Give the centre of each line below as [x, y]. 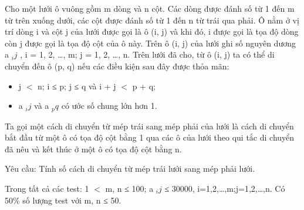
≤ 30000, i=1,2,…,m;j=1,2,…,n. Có [225, 188]
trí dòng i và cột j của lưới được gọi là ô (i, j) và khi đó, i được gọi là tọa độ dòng [152, 31]
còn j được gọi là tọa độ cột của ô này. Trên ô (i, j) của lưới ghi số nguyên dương [150, 43]
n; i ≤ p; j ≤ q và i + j [77, 86]
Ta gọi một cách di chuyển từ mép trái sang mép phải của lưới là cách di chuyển [149, 126]
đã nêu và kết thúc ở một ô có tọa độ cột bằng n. [93, 149]
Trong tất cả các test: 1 [47, 188]
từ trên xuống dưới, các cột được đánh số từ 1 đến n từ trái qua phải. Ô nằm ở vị [152, 20]
